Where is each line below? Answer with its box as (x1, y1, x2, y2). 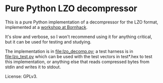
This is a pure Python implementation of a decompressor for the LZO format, (5, 19, 159, 25)
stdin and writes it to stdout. (5, 64, 61, 70)
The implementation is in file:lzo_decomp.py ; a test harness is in (5, 48, 133, 54)
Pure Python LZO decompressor (5, 3, 138, 14)
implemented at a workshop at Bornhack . (5, 24, 88, 30)
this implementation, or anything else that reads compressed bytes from (5, 59, 150, 64)
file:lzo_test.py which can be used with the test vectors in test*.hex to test (5, 53, 152, 59)
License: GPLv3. (5, 73, 37, 79)
